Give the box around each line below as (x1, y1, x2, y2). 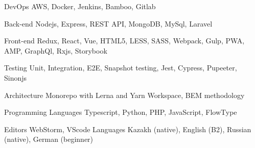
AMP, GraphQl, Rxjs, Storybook (4, 45, 107, 56)
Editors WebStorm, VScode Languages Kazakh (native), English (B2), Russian (4, 124, 251, 134)
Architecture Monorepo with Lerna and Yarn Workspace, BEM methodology (4, 89, 245, 100)
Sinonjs (4, 72, 27, 83)
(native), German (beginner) (4, 134, 94, 144)
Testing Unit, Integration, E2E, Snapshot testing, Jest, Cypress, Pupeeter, (4, 62, 237, 73)
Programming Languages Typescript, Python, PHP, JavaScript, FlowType (4, 107, 237, 117)
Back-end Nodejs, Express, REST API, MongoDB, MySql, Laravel (4, 18, 213, 29)
